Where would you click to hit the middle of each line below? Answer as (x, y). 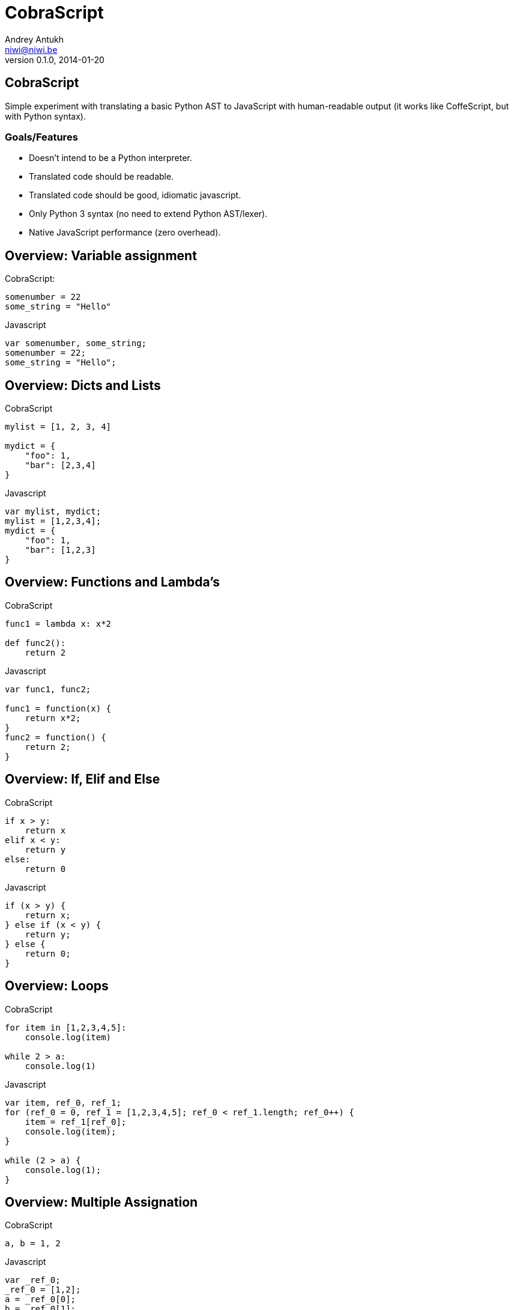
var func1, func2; (48, 689)
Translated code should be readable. (101, 177)
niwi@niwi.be (31, 49)
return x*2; (53, 718)
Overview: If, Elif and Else (83, 779)
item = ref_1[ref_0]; (76, 1122)
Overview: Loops (57, 986)
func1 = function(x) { (58, 708)
